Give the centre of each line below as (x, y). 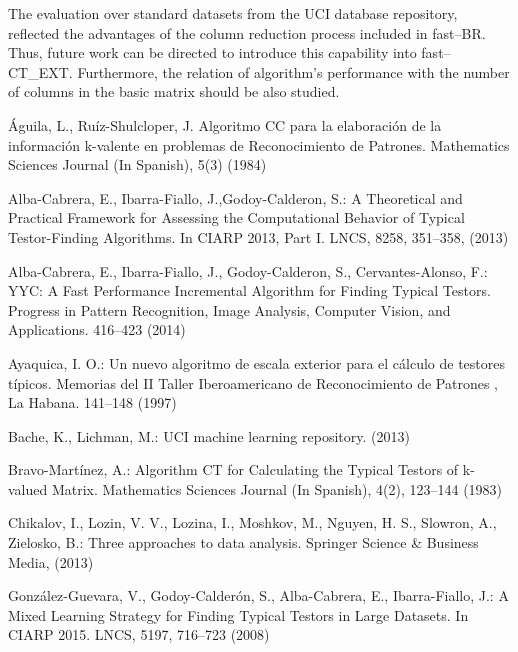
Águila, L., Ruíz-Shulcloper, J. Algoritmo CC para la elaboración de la (225, 124)
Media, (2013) (51, 561)
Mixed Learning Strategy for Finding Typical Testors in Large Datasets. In (238, 614)
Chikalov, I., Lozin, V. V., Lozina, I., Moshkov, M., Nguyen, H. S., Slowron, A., (252, 522)
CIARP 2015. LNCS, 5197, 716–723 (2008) (139, 634)
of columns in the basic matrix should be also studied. (174, 91)
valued (28, 488)
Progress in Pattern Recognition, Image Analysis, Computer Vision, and (229, 309)
